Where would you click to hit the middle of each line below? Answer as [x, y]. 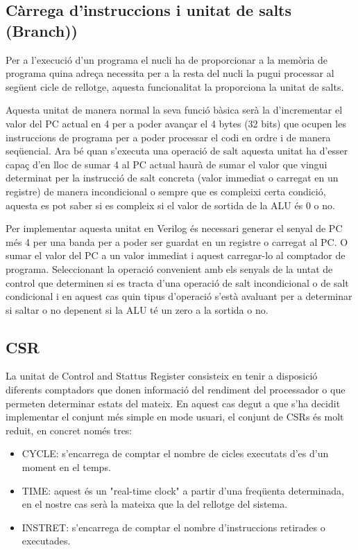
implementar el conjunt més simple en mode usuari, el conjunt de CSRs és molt [175, 417]
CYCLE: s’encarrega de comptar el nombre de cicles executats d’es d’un [175, 453]
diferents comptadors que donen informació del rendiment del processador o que [176, 390]
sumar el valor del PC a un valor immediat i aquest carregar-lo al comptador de [176, 255]
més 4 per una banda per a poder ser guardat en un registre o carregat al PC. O [177, 241]
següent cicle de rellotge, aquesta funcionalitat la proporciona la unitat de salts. [175, 86]
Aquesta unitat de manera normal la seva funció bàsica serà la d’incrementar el [174, 110]
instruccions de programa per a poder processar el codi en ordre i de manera [168, 137]
